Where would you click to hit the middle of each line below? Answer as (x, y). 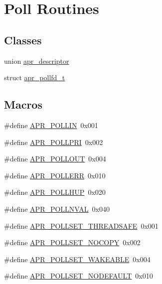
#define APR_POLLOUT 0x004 (55, 159)
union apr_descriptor (37, 61)
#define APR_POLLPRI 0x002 (54, 142)
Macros (23, 104)
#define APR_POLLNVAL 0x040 (57, 209)
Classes (23, 40)
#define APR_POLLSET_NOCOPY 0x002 (72, 242)
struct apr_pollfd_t (35, 77)
